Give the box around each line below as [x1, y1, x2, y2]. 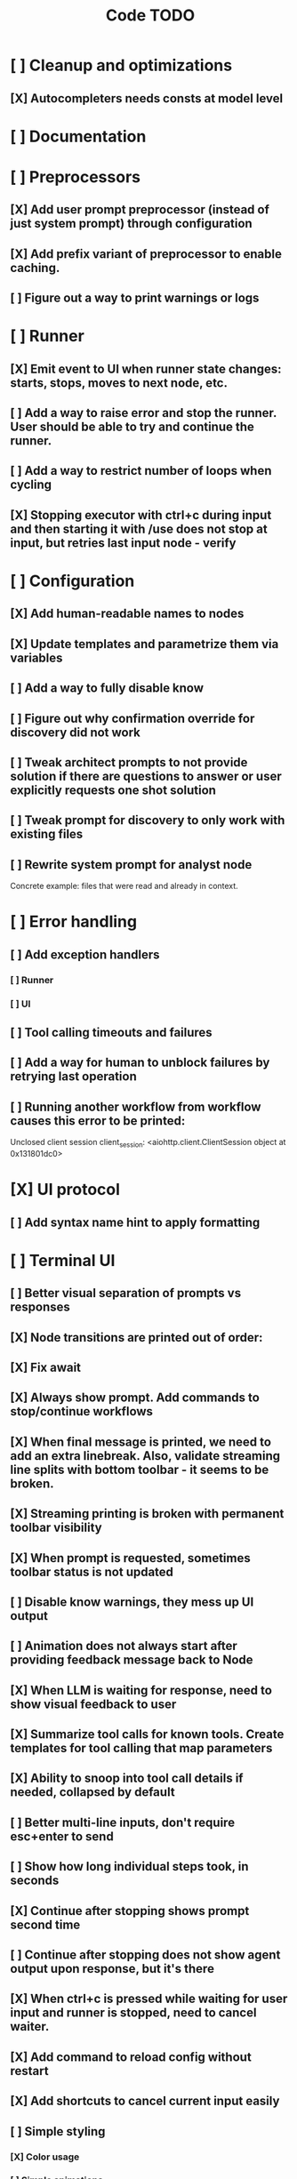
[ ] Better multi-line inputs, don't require [10, 1814, 235, 1830]
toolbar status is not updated [10, 1564, 174, 1579]
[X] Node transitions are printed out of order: [10, 1330, 263, 1345]
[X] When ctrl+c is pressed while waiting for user [10, 1991, 288, 2007]
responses [10, 1300, 70, 1315]
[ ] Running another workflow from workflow [10, 1099, 261, 1114]
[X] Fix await [10, 1359, 82, 1374]
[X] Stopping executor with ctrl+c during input [10, 508, 272, 523]
